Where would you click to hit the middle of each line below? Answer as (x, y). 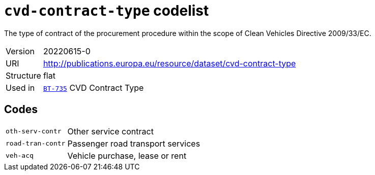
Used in (20, 87)
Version (20, 51)
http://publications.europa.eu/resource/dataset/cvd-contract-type (169, 63)
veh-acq (20, 156)
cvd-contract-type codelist (107, 11)
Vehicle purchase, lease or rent (127, 155)
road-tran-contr (36, 144)
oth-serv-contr (34, 131)
